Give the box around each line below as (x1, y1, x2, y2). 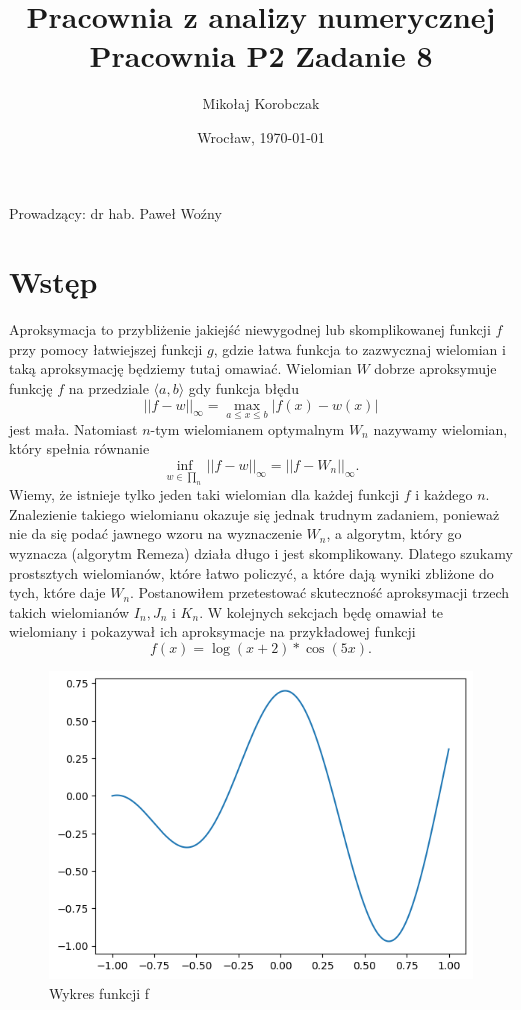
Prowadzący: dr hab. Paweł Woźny (9, 202, 222, 223)
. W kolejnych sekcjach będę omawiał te (199, 601, 444, 622)
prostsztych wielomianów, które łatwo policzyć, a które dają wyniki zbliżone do (9, 562, 494, 583)
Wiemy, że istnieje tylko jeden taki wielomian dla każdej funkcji (9, 484, 400, 505)
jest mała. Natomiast (9, 418, 138, 439)
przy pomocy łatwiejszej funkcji (9, 338, 203, 359)
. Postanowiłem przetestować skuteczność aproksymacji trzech (130, 582, 510, 603)
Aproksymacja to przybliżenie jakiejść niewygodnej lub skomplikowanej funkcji (9, 319, 491, 340)
